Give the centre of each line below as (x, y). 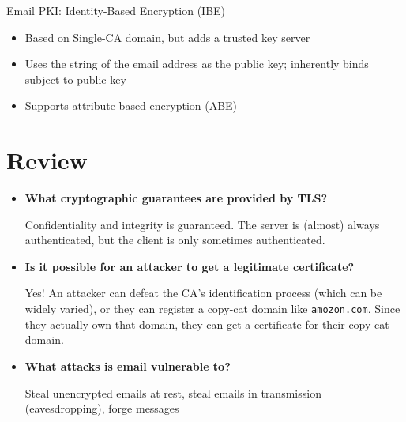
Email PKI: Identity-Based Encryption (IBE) (116, 10)
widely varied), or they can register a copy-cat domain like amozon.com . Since (212, 309)
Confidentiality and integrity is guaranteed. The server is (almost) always (202, 224)
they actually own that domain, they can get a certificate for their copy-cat (207, 324)
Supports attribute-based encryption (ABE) (131, 105)
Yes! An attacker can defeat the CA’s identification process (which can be (203, 293)
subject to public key (75, 79)
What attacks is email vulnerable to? (128, 365)
